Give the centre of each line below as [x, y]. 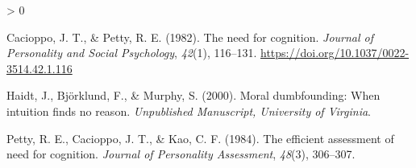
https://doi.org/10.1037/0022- [335, 53]
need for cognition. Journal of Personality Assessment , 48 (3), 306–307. [181, 154]
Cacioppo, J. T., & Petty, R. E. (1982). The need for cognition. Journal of [190, 37]
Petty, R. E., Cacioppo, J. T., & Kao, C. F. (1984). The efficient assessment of [200, 138]
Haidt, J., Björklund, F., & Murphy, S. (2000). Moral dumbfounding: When [193, 95]
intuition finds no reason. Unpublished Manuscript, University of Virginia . [189, 111]
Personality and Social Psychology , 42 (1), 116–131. [132, 53]
